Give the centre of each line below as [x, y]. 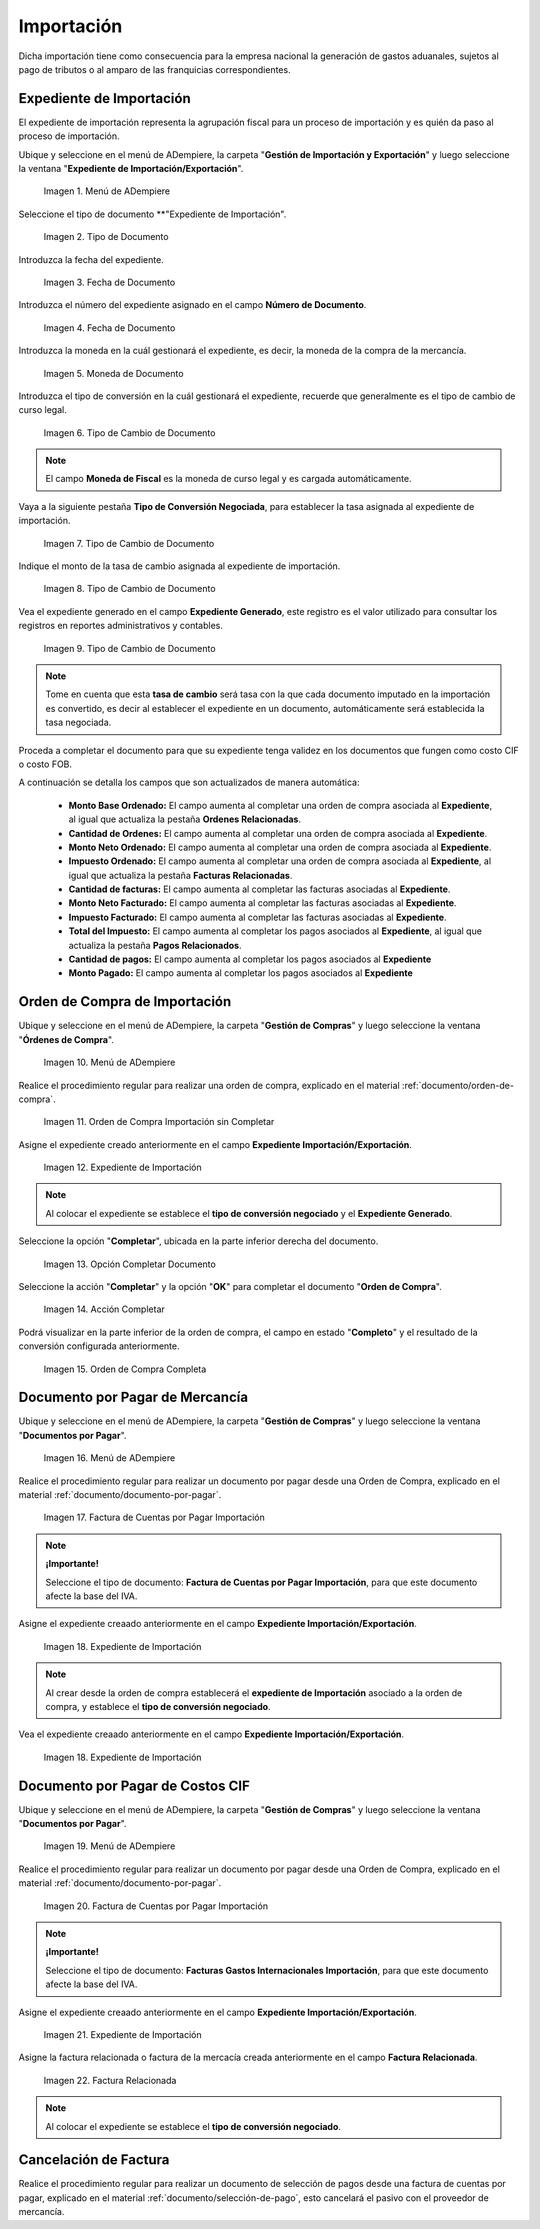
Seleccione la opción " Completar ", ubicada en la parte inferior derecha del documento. [198, 1241]
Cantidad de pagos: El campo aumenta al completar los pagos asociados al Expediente [250, 959]
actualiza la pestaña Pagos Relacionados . [155, 945]
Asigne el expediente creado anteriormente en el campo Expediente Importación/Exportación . [215, 1144]
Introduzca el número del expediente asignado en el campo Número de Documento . [192, 305]
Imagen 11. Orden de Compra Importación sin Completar [159, 1122]
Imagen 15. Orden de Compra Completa [125, 1369]
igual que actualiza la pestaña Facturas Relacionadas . [180, 875]
